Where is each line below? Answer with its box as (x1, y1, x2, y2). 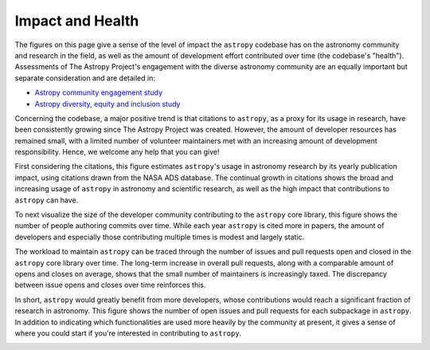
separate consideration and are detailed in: (14, 73, 155, 83)
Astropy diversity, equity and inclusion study (34, 99, 181, 108)
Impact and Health (14, 12, 139, 29)
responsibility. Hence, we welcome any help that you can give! (14, 147, 220, 157)
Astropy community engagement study (34, 88, 163, 97)
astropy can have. (14, 195, 79, 205)
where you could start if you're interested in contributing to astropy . (14, 328, 242, 338)
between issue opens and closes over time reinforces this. (14, 280, 206, 290)
